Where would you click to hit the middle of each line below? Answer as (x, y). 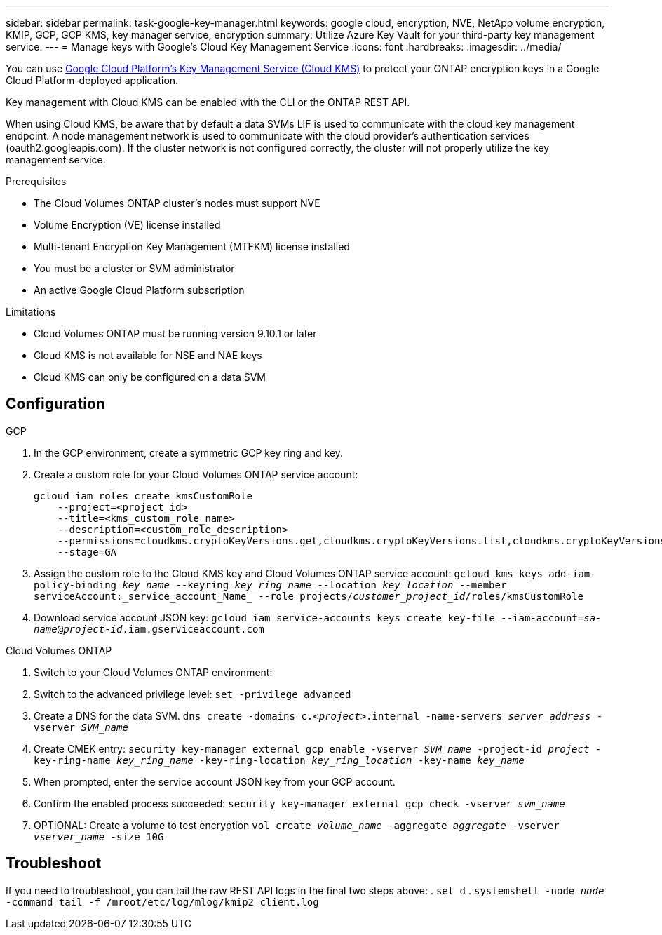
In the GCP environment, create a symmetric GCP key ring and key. (189, 452)
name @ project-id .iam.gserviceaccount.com (149, 629)
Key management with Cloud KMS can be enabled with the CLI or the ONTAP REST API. (208, 102)
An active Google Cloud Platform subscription (139, 290)
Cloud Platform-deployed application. (92, 80)
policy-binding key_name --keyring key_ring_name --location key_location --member (270, 585)
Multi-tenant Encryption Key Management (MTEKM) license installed (192, 247)
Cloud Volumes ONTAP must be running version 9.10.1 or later (175, 334)
